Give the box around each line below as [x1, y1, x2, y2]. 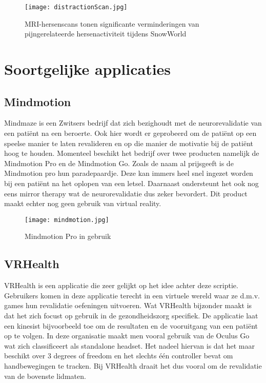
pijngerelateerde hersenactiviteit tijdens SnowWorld [25, 28, 187, 39]
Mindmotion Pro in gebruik [25, 231, 111, 241]
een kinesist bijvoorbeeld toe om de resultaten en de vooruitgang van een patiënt [4, 320, 258, 331]
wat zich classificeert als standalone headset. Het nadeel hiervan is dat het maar [4, 340, 255, 351]
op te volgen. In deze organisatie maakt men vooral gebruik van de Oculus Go [4, 330, 250, 341]
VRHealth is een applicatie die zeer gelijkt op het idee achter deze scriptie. [4, 280, 238, 291]
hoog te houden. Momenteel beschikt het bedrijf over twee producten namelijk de [4, 148, 259, 158]
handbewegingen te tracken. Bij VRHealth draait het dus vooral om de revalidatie [4, 360, 262, 371]
